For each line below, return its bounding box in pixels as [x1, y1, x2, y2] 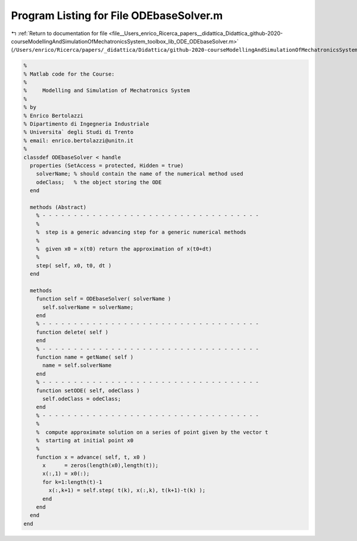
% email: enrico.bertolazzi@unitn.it [23, 137, 134, 144]
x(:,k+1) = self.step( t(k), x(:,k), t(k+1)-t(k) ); [48, 487, 206, 494]
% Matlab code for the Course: [23, 70, 115, 77]
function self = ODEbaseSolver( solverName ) [36, 295, 171, 302]
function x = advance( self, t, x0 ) [36, 454, 146, 461]
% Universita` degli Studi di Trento [23, 129, 134, 136]
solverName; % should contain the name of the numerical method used [36, 170, 243, 177]
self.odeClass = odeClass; [42, 395, 121, 402]
